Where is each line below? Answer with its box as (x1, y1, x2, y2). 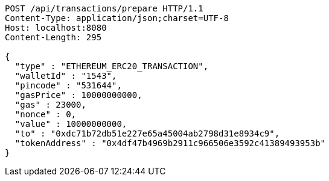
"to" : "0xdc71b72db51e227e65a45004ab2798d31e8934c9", (14, 129, 280, 138)
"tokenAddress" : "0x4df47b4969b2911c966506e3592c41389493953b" (14, 138, 326, 148)
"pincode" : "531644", (14, 81, 122, 90)
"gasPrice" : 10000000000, (14, 90, 142, 100)
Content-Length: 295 (5, 32, 102, 42)
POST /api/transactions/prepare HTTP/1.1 (5, 4, 203, 13)
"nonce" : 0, (14, 109, 77, 119)
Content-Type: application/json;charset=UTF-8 (5, 13, 229, 23)
